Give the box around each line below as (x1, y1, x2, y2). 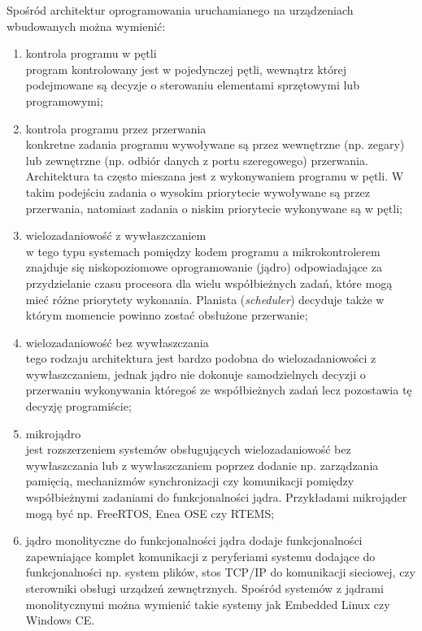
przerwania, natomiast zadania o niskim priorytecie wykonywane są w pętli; (25, 199, 402, 216)
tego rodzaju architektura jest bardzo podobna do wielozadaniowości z (25, 350, 376, 367)
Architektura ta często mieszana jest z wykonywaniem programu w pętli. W (25, 168, 404, 185)
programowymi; (25, 92, 103, 109)
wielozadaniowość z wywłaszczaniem (25, 227, 207, 244)
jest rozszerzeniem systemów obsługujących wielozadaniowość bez (25, 441, 351, 458)
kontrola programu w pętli (25, 45, 157, 62)
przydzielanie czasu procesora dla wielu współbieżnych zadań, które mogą (25, 274, 393, 291)
